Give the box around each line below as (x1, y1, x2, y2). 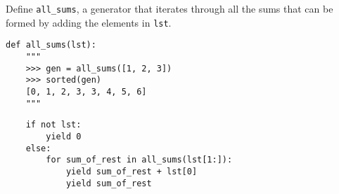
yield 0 (46, 131, 82, 141)
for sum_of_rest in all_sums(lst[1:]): (46, 155, 233, 165)
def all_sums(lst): (6, 40, 96, 50)
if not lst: (25, 120, 82, 130)
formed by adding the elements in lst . (6, 15, 172, 29)
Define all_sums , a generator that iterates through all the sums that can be (6, 1, 333, 15)
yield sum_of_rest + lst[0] (65, 166, 198, 176)
